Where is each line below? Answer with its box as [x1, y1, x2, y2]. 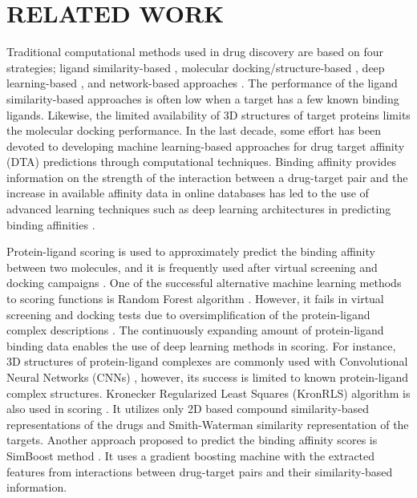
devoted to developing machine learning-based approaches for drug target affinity [6, 137, 405, 154]
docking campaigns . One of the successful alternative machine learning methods [6, 274, 402, 291]
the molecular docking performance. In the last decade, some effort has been [6, 122, 382, 139]
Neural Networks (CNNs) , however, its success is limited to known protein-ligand [6, 369, 409, 385]
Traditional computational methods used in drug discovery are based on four [6, 43, 383, 60]
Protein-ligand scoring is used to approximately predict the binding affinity [6, 243, 375, 260]
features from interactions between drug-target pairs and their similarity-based [6, 463, 393, 480]
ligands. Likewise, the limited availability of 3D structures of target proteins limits [6, 106, 411, 123]
